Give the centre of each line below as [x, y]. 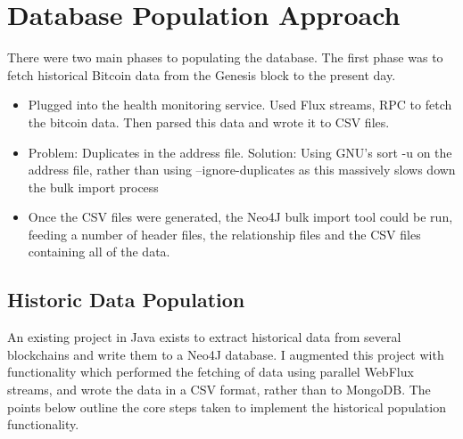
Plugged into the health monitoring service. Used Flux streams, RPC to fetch [240, 105]
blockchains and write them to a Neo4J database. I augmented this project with [226, 354]
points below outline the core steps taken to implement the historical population [227, 406]
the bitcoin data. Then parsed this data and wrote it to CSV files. [209, 122]
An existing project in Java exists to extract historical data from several [204, 337]
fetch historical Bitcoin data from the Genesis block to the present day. [202, 74]
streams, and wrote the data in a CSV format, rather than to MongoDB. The [219, 390]
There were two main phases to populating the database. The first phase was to [225, 57]
